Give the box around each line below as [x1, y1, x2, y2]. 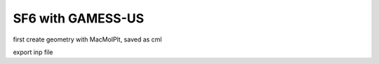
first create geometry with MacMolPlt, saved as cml [13, 35, 162, 44]
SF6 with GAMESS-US [13, 11, 145, 26]
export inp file [13, 48, 53, 56]
